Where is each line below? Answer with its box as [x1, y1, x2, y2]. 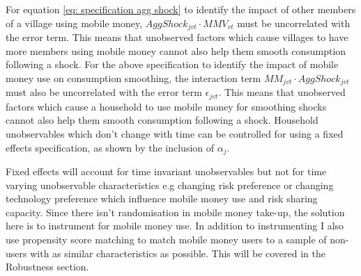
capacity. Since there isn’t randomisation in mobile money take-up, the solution [6, 204, 345, 219]
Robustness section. [6, 259, 89, 274]
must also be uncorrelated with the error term [6, 85, 202, 99]
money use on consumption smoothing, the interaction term [6, 70, 261, 85]
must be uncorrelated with [237, 15, 351, 30]
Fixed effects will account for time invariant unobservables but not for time [6, 163, 327, 178]
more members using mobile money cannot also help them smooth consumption [6, 43, 346, 58]
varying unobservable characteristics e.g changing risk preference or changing [6, 177, 334, 192]
